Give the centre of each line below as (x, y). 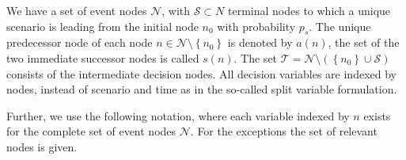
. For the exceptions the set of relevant (284, 131)
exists (377, 115)
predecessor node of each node (80, 42)
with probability (256, 26)
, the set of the (364, 42)
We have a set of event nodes (77, 10)
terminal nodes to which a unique (309, 10)
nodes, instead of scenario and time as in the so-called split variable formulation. (202, 89)
